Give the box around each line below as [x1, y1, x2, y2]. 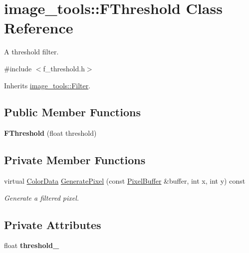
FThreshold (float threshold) [4, 128, 97, 138]
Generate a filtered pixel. [4, 192, 79, 203]
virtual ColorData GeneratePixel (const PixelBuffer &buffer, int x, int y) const [4, 176, 246, 186]
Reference [4, 17, 73, 38]
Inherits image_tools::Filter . [4, 80, 91, 90]
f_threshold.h [43, 63, 85, 73]
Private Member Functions [4, 152, 146, 168]
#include [4, 63, 32, 73]
